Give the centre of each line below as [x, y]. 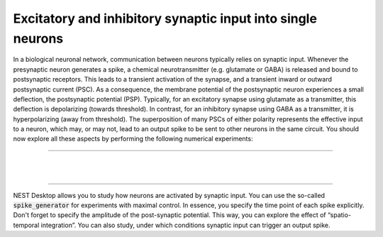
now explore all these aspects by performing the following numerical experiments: [133, 139]
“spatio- [339, 215]
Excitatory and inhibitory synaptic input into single [165, 18]
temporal [26, 225]
